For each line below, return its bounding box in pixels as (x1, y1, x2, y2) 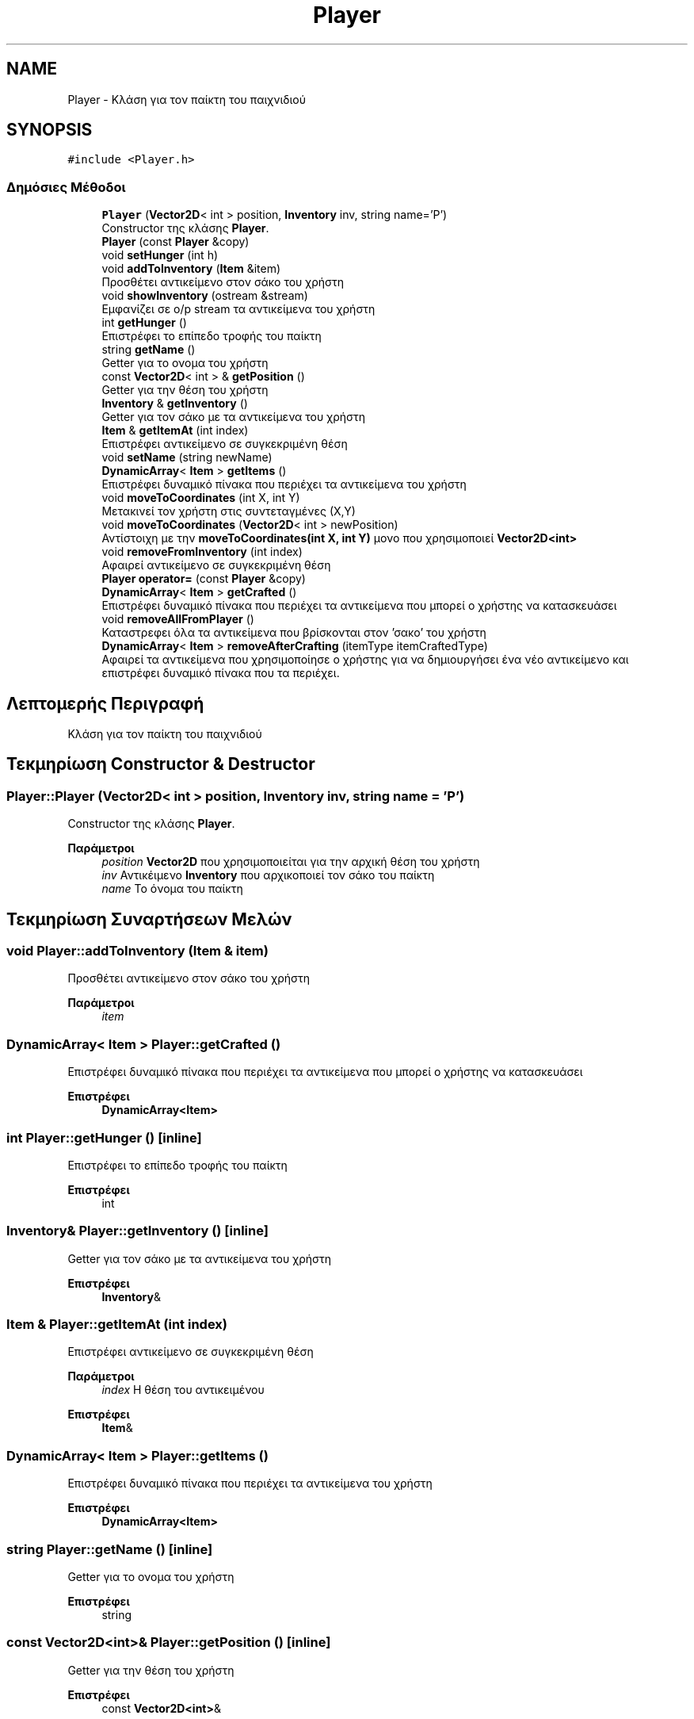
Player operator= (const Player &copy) (101, 572, 306, 586)
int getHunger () (101, 316, 187, 330)
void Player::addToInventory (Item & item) (6, 943, 269, 959)
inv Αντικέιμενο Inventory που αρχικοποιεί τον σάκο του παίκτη (101, 868, 435, 882)
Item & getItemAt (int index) (101, 423, 249, 438)
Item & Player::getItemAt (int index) (6, 1316, 227, 1333)
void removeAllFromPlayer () (101, 612, 254, 626)
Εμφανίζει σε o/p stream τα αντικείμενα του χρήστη (101, 302, 376, 316)
